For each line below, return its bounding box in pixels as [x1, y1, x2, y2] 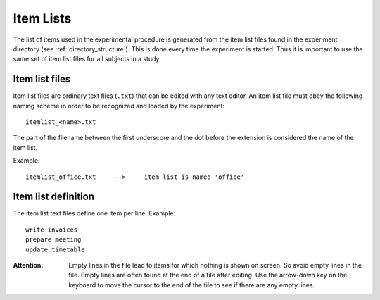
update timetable [25, 245, 85, 254]
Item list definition [13, 191, 95, 203]
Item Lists [13, 11, 72, 26]
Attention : [13, 261, 44, 270]
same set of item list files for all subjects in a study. [13, 55, 161, 63]
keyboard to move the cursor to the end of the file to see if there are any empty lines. [68, 280, 315, 289]
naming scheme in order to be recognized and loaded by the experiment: [13, 101, 225, 110]
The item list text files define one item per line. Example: [13, 209, 176, 218]
